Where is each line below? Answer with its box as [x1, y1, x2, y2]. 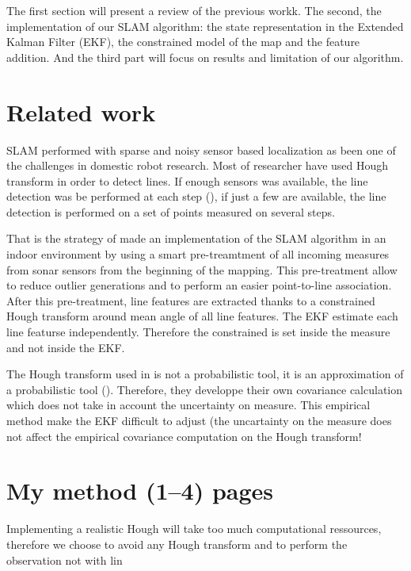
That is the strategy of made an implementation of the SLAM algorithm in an [6, 230, 386, 247]
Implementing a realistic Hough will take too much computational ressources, [6, 520, 382, 537]
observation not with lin [6, 551, 123, 568]
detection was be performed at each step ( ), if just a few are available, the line [6, 188, 386, 205]
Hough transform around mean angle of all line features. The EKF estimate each [6, 308, 398, 324]
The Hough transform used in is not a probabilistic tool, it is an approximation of [6, 366, 404, 382]
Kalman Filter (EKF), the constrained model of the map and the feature [6, 33, 360, 50]
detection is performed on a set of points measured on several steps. [6, 203, 335, 220]
